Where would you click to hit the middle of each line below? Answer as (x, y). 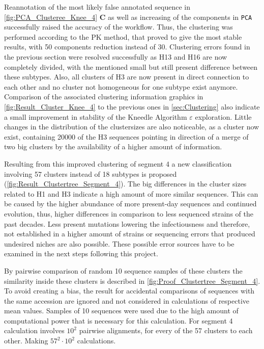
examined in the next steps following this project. (81, 253)
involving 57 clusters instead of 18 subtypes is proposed (91, 173)
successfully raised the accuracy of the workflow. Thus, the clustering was (119, 27)
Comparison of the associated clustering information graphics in (104, 97)
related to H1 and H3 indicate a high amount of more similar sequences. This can (131, 193)
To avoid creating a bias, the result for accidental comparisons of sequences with (129, 291)
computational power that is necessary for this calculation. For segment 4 (119, 320)
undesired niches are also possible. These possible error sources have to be (119, 243)
